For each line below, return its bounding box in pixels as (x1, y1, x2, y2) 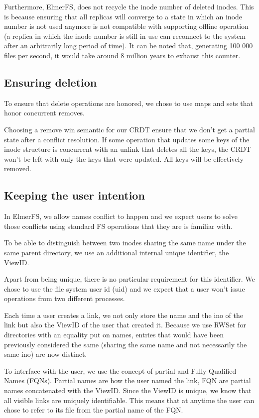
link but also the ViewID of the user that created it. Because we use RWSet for (4, 319, 246, 330)
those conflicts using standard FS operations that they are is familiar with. (4, 220, 233, 231)
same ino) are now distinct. (4, 349, 87, 359)
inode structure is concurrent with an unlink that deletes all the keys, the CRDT (4, 144, 251, 154)
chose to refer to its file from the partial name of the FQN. (4, 405, 183, 415)
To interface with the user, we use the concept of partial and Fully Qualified (4, 365, 237, 376)
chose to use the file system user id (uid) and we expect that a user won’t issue (4, 283, 245, 294)
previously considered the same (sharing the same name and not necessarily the (4, 339, 247, 349)
